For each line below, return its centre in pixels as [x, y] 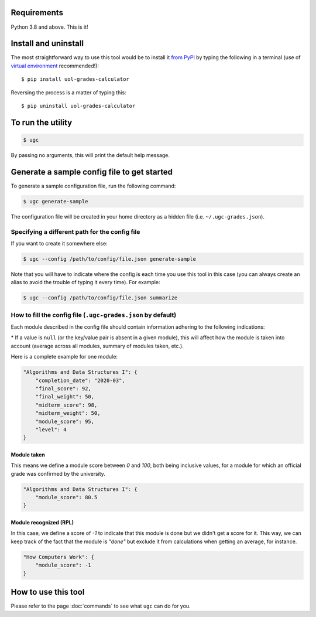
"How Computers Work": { [59, 557]
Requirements [37, 13]
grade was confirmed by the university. [58, 473]
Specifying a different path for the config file [75, 231]
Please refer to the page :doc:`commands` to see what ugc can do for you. [101, 606]
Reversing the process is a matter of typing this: [68, 92]
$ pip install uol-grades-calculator [75, 79]
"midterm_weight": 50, [68, 413]
